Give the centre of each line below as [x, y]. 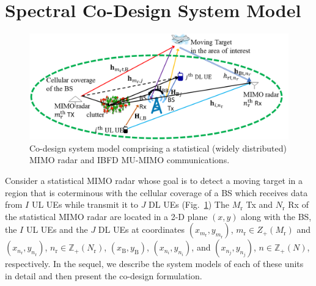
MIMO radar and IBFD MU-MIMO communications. [130, 160]
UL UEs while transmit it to [85, 204]
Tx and [259, 204]
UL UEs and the [57, 229]
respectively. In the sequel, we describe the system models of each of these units [154, 264]
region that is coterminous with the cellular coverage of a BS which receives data [156, 192]
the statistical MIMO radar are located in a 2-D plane [106, 216]
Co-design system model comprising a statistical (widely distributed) [158, 148]
